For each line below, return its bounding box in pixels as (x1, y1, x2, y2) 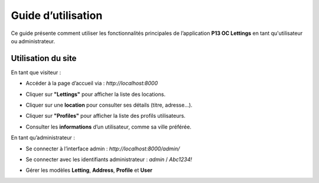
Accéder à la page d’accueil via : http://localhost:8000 (25, 80, 158, 87)
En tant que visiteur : (11, 69, 61, 76)
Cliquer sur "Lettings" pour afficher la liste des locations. (25, 91, 165, 98)
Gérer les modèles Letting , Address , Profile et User (25, 166, 153, 174)
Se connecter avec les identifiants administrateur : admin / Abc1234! (25, 156, 192, 163)
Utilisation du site (11, 53, 77, 63)
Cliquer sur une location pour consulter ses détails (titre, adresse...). (25, 101, 193, 109)
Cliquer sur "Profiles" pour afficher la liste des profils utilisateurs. (25, 113, 186, 120)
